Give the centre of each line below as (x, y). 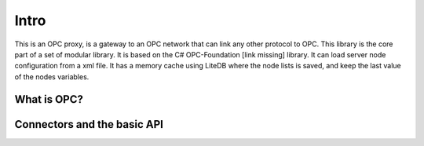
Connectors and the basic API (89, 124)
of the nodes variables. (52, 77)
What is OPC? (49, 99)
